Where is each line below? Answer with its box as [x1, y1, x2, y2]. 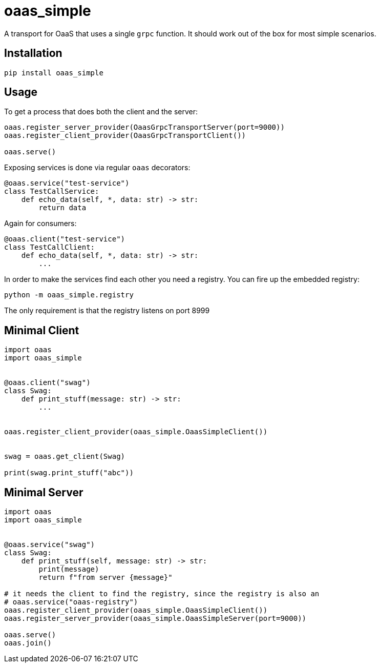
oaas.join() [4, 639, 52, 648]
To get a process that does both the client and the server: [4, 107, 198, 116]
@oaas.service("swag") [4, 540, 95, 549]
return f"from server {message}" [38, 573, 173, 582]
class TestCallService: [4, 187, 99, 196]
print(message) [38, 565, 99, 574]
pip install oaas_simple [4, 68, 103, 77]
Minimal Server [4, 486, 83, 499]
